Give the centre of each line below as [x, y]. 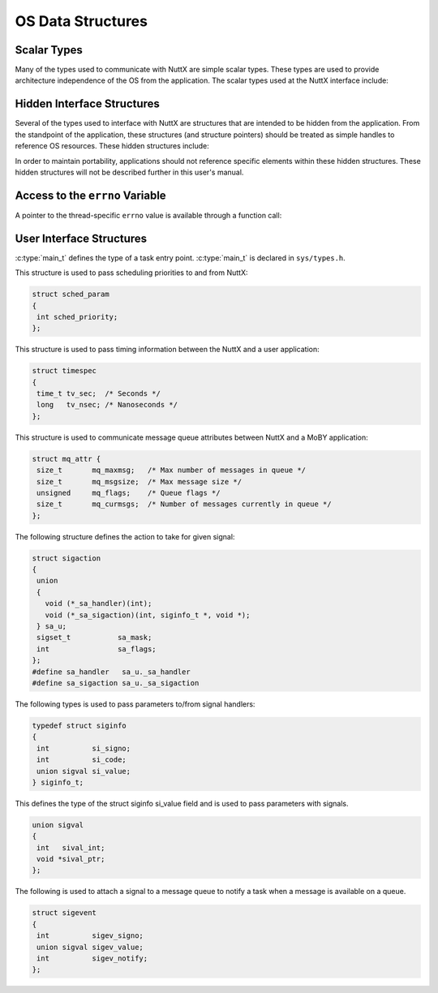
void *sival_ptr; [71, 859]
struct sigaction [67, 558]
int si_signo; [84, 748]
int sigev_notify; [92, 958]
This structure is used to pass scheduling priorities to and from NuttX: [131, 273]
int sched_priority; [77, 317]
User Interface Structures [81, 238]
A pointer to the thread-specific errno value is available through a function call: [148, 215]
